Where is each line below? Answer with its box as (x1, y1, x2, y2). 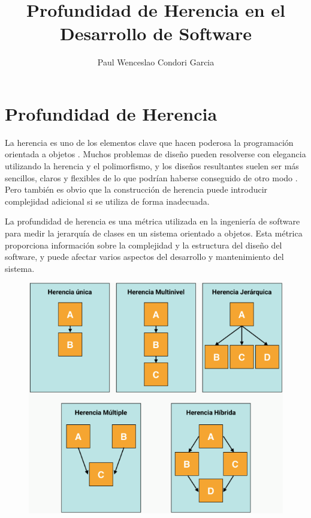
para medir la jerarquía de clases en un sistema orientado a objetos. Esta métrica (5, 227, 303, 239)
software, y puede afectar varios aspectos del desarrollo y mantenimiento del (5, 250, 284, 263)
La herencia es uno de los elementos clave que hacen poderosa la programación (5, 136, 294, 148)
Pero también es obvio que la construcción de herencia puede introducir (5, 183, 268, 196)
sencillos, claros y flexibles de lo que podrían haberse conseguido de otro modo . (5, 171, 298, 184)
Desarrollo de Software (59, 21, 252, 46)
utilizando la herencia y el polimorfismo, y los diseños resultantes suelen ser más (5, 160, 299, 172)
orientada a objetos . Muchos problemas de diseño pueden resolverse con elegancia (5, 148, 306, 160)
